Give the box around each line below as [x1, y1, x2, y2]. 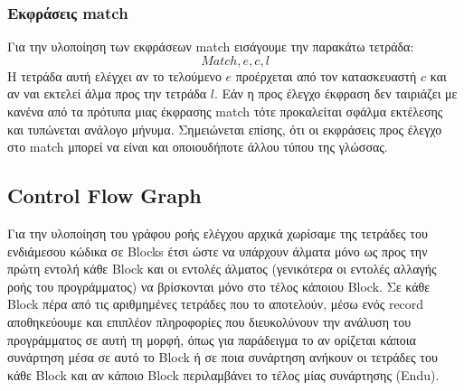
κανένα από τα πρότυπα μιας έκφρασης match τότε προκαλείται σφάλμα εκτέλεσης [7, 102, 443, 120]
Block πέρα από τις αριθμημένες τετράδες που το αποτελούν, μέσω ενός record [7, 294, 424, 313]
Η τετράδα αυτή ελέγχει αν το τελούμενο [7, 66, 222, 85]
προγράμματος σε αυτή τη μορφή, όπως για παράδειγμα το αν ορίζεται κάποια [7, 330, 416, 349]
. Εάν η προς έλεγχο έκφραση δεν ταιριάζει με [214, 84, 458, 103]
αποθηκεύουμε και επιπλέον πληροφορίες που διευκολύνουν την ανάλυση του [7, 312, 412, 330]
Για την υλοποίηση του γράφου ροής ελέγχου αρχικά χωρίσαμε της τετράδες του [7, 223, 428, 242]
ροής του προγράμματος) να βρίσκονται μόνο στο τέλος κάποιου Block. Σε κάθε [7, 276, 431, 295]
